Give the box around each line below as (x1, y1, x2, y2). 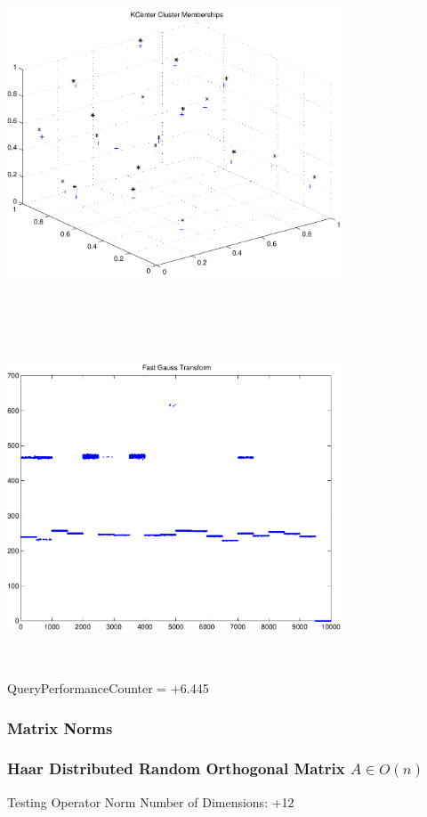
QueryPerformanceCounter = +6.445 (7, 679, 209, 698)
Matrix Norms (7, 716, 113, 739)
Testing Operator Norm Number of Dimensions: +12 (7, 792, 294, 811)
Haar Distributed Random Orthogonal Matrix (7, 757, 345, 780)
